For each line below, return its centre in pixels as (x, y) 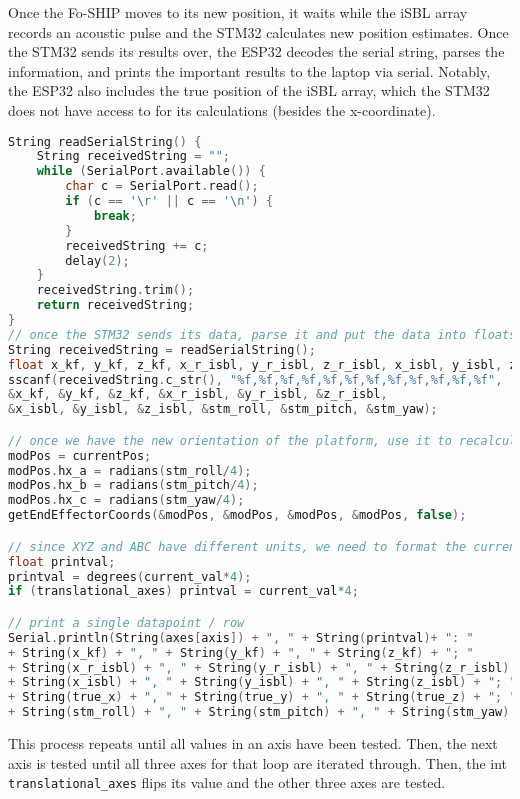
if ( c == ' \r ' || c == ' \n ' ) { (169, 201)
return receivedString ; (115, 305)
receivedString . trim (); (115, 290)
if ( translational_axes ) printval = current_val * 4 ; (183, 591)
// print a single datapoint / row (126, 622)
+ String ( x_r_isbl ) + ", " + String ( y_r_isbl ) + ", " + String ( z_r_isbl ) (259, 667)
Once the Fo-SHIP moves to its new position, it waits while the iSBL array (238, 12)
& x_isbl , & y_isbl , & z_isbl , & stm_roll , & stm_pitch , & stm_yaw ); (223, 409)
